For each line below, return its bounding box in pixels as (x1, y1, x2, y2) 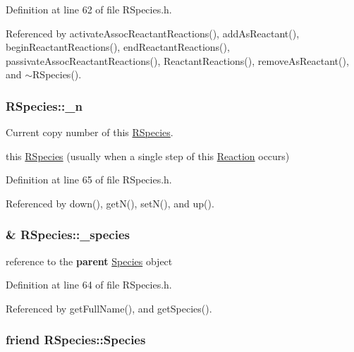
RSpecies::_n (6, 97, 83, 114)
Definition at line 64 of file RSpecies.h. (6, 277, 172, 292)
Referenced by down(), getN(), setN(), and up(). (6, 195, 214, 210)
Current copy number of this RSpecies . (6, 125, 173, 140)
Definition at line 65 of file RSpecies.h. (6, 172, 172, 187)
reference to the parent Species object (6, 253, 173, 268)
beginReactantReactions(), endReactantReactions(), (6, 40, 230, 54)
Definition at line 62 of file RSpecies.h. (6, 2, 172, 16)
